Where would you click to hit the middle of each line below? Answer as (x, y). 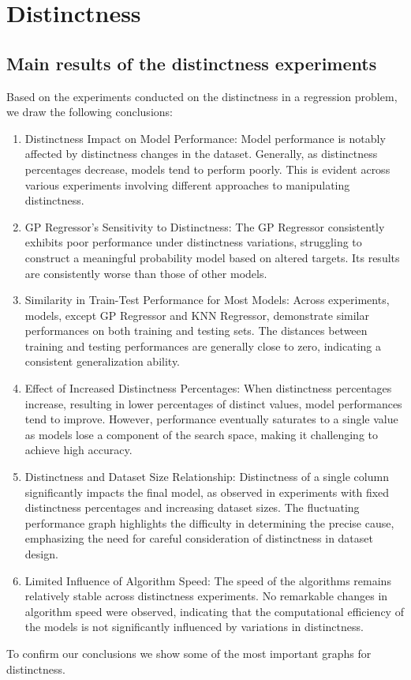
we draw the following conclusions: (90, 112)
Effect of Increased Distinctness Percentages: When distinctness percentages (208, 388)
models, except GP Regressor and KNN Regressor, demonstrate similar (197, 315)
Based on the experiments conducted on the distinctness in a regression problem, (202, 96)
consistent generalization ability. (103, 361)
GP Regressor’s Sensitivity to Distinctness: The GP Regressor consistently (205, 226)
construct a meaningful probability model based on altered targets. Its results (212, 257)
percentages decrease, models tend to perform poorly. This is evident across (207, 169)
